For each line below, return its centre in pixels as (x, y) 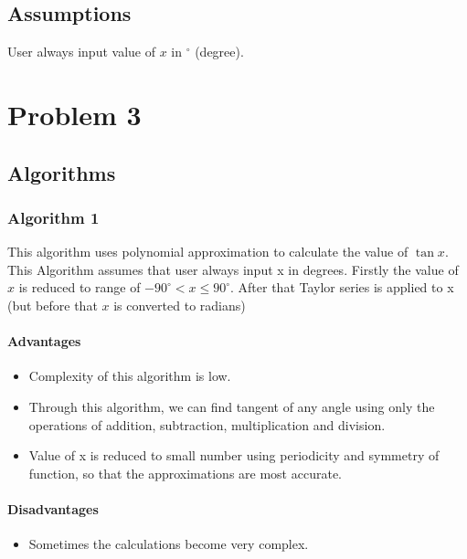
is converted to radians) (180, 305)
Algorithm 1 (53, 217)
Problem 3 (74, 114)
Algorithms (62, 172)
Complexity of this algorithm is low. (130, 376)
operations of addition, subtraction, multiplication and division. (207, 424)
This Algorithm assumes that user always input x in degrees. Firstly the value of (233, 269)
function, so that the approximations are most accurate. (185, 473)
